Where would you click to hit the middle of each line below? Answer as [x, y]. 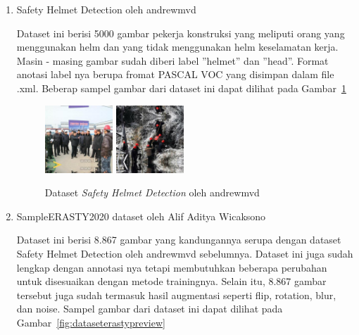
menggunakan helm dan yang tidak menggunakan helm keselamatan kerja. [177, 47]
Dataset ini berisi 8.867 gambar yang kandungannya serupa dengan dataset [179, 240]
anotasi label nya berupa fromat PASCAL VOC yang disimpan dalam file [175, 74]
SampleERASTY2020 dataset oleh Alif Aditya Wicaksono [141, 216]
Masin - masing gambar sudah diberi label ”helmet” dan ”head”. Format [172, 60]
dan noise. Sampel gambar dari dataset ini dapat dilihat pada [150, 309]
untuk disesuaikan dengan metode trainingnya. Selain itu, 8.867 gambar [171, 281]
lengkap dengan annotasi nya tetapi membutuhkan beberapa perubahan [172, 267]
